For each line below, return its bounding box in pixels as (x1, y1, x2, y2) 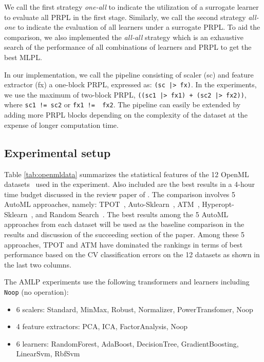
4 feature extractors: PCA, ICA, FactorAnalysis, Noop (16, 321, 188, 332)
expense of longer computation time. (4, 119, 119, 130)
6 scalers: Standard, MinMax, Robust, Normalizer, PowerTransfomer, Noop (16, 303, 253, 314)
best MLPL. (4, 51, 42, 62)
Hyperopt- (202, 199, 234, 209)
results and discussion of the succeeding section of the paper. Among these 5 (4, 229, 245, 240)
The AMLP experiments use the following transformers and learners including (4, 276, 250, 287)
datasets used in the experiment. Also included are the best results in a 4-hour (4, 179, 255, 189)
